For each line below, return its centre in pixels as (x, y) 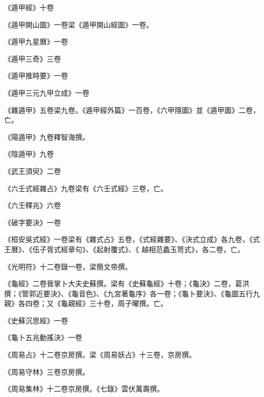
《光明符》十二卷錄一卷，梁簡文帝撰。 (68, 266)
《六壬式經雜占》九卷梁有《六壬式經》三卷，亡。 (86, 188)
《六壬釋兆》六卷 (32, 205)
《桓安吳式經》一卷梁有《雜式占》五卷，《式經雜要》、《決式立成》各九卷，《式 (132, 239)
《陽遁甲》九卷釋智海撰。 (47, 136)
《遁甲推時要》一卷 (36, 75)
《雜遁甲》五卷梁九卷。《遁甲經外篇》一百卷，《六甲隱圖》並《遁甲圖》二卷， (132, 110)
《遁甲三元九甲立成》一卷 (47, 92)
